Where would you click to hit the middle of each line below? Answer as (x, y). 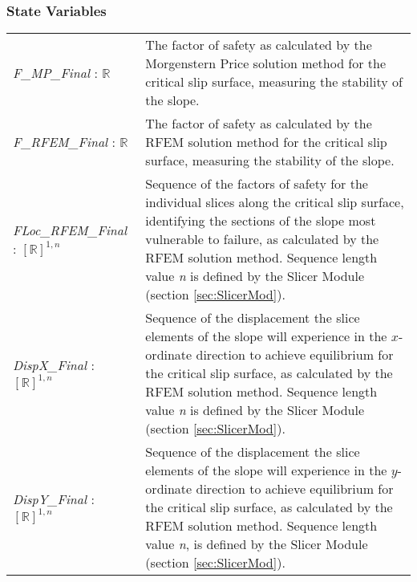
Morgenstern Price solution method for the (266, 63)
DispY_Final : (54, 499)
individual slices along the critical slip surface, (275, 202)
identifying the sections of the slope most (261, 221)
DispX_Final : (54, 365)
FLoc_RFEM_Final (70, 230)
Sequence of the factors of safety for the (257, 184)
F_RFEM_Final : (64, 142)
